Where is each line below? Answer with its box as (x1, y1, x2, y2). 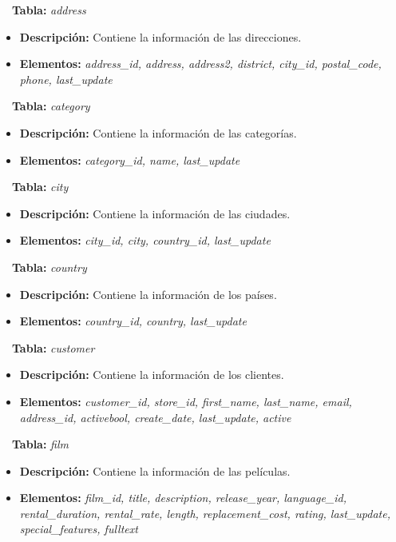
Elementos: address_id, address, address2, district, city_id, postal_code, (19, 55, 382, 72)
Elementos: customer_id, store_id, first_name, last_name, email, (19, 393, 352, 409)
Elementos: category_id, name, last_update (19, 151, 240, 168)
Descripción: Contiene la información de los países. (19, 285, 277, 302)
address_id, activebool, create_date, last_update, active (19, 408, 291, 425)
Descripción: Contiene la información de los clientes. (19, 366, 284, 383)
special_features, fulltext (19, 520, 138, 537)
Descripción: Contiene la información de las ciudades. (19, 205, 291, 221)
